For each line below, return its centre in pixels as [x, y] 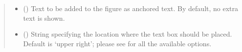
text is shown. [44, 18]
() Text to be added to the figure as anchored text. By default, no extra [131, 8]
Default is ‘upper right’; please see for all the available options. [117, 43]
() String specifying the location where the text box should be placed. [128, 34]
